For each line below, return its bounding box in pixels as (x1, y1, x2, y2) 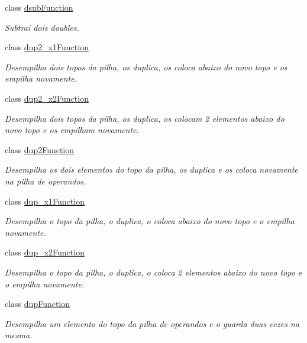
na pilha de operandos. (5, 174, 86, 187)
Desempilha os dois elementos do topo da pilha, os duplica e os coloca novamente (5, 163, 298, 176)
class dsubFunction (5, 1, 73, 13)
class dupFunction (5, 297, 70, 310)
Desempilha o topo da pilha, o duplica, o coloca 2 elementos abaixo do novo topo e (5, 266, 302, 278)
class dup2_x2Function (5, 92, 89, 104)
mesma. (5, 329, 33, 341)
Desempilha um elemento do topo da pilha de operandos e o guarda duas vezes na (5, 317, 299, 329)
